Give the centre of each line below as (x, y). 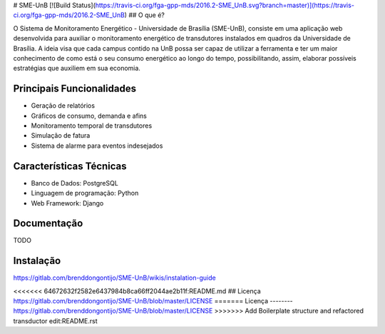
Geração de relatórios (63, 106)
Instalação (37, 261)
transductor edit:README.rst (55, 320)
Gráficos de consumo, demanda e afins (89, 116)
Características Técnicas (70, 166)
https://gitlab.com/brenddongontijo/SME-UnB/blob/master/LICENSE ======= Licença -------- (153, 301)
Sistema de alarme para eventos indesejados (97, 146)
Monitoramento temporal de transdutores (92, 126)
